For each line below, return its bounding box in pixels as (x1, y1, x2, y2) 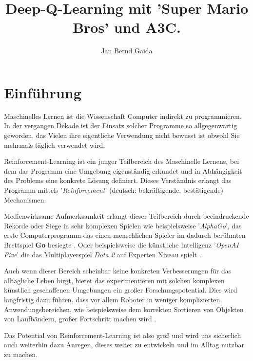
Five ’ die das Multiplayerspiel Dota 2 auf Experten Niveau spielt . (4, 249, 201, 259)
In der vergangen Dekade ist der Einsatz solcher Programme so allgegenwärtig (4, 120, 237, 131)
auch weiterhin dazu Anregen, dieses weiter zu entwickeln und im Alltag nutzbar (4, 339, 245, 350)
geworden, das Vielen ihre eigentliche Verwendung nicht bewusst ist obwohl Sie (4, 130, 240, 140)
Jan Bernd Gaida (101, 45, 153, 56)
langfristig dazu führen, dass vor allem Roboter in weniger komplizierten (4, 294, 220, 304)
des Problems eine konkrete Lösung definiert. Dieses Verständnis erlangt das (4, 175, 232, 185)
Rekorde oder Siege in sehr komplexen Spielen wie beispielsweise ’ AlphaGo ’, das (4, 220, 242, 230)
